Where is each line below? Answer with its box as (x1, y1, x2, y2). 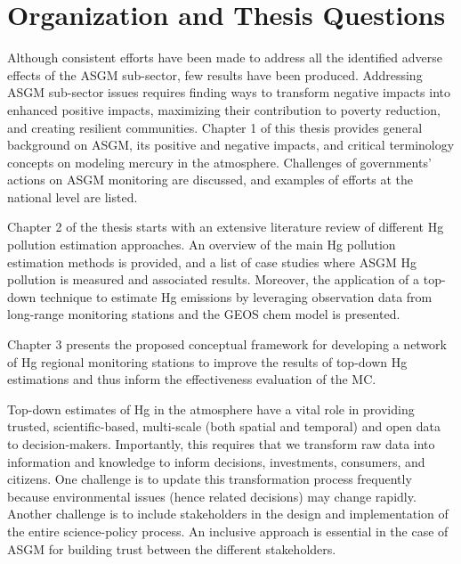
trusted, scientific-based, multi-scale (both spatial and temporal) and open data (7, 417, 441, 436)
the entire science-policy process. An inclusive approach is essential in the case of (7, 521, 449, 540)
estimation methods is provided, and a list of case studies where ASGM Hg (7, 252, 417, 271)
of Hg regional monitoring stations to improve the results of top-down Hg (7, 352, 408, 371)
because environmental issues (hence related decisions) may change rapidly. (7, 486, 417, 505)
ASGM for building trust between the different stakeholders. (7, 539, 336, 558)
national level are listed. (7, 187, 138, 206)
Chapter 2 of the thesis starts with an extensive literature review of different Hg (7, 217, 444, 236)
